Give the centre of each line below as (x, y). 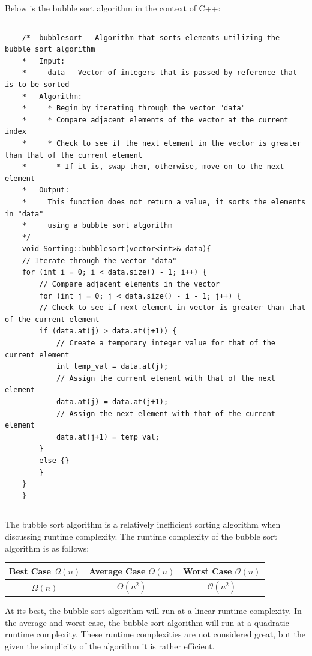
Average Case (117, 571)
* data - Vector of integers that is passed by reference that (159, 73)
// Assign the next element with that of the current (166, 413)
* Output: (46, 190)
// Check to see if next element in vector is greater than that (172, 308)
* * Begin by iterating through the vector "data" (133, 108)
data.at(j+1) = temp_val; (108, 437)
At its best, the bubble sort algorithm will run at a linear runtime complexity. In (153, 610)
